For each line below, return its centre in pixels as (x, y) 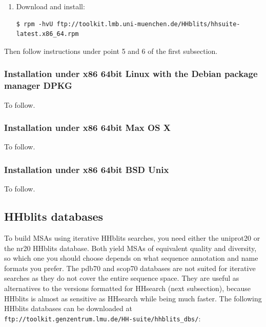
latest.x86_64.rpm (47, 34)
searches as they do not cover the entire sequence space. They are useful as (122, 278)
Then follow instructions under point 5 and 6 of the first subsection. (111, 51)
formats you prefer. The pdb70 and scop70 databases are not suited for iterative (130, 268)
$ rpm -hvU (35, 24)
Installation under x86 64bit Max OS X (88, 128)
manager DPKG (38, 85)
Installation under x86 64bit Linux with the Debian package (131, 74)
